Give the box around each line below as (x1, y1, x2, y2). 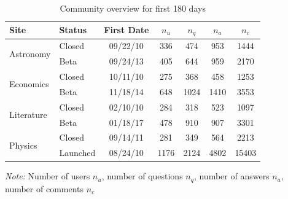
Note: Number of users (5, 170, 90, 182)
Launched (59, 146, 96, 159)
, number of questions (101, 170, 183, 182)
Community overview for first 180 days (60, 2, 206, 14)
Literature (9, 108, 47, 121)
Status (59, 23, 87, 36)
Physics (9, 138, 37, 151)
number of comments (5, 182, 84, 195)
